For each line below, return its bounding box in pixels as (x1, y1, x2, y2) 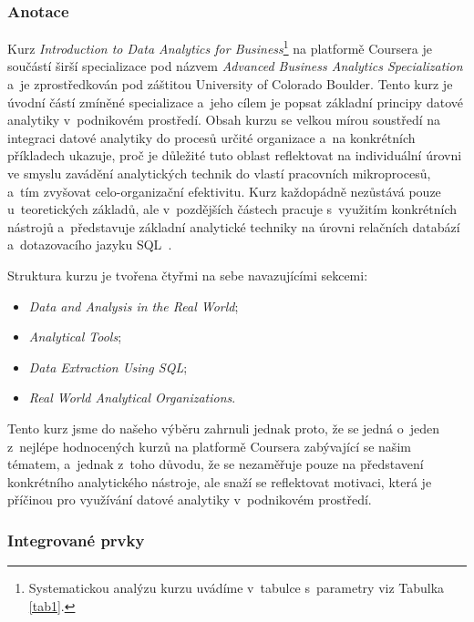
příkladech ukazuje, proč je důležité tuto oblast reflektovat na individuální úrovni (7, 146, 462, 165)
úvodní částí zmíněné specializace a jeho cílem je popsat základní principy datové (7, 92, 463, 111)
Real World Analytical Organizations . (28, 388, 236, 407)
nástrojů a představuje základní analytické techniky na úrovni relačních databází (7, 217, 460, 236)
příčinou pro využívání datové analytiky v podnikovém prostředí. (7, 490, 372, 509)
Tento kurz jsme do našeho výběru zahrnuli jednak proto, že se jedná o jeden (7, 418, 440, 437)
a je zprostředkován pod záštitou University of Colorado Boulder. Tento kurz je (7, 75, 453, 94)
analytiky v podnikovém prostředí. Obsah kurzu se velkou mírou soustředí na (7, 110, 441, 129)
